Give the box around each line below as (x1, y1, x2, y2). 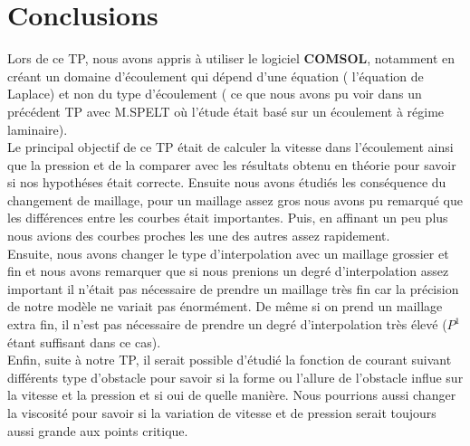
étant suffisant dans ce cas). (7, 332, 161, 351)
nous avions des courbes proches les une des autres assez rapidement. (7, 226, 390, 245)
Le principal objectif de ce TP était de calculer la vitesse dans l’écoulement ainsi (7, 138, 454, 157)
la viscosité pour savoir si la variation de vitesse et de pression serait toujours (7, 403, 436, 422)
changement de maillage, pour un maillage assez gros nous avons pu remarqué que (7, 190, 463, 209)
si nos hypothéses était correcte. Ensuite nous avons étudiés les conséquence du (7, 173, 446, 192)
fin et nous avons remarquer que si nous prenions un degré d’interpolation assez (7, 261, 449, 280)
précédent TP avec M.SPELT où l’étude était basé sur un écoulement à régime (7, 101, 445, 120)
